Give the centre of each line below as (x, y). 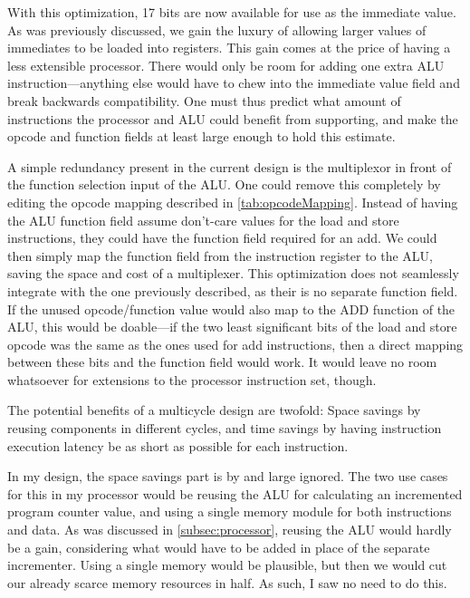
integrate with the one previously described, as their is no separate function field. (233, 290)
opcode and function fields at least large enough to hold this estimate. (201, 136)
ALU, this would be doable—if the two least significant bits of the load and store (232, 327)
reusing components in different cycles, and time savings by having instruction (225, 428)
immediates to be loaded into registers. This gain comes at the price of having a (229, 48)
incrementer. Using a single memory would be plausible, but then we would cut (227, 565)
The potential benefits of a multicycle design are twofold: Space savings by (214, 410)
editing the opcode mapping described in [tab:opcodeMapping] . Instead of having (233, 202)
